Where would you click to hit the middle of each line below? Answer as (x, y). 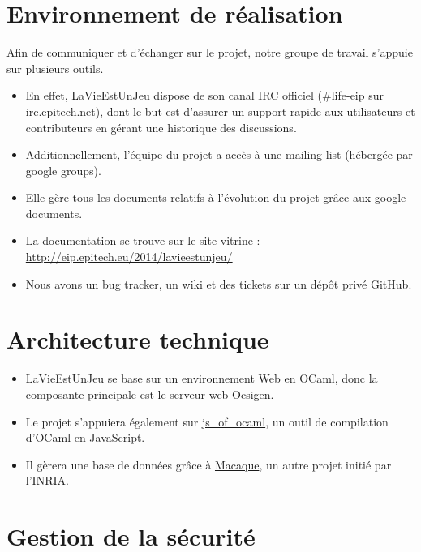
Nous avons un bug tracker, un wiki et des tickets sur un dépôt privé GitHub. (219, 283)
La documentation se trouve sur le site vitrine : (143, 240)
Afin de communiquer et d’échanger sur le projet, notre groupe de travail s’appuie (210, 52)
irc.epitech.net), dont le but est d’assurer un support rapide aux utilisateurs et (220, 111)
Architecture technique (138, 339)
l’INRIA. (47, 480)
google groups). (63, 170)
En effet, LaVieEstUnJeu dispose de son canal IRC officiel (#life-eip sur (204, 95)
